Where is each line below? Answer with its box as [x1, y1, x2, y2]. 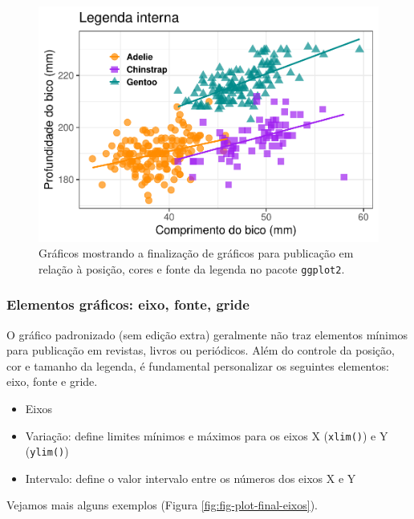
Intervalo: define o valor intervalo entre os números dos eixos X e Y [25, 469, 356, 486]
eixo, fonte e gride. [6, 373, 98, 390]
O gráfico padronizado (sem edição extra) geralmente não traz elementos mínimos [6, 326, 408, 343]
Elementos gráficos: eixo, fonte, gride [6, 294, 250, 314]
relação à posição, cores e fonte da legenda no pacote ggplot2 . [39, 260, 345, 277]
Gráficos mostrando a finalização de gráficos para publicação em [39, 245, 354, 262]
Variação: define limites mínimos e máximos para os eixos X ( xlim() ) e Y [25, 427, 388, 444]
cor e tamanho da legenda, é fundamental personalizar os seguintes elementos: [6, 357, 389, 374]
